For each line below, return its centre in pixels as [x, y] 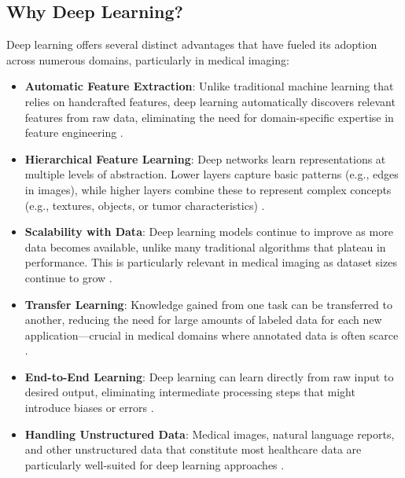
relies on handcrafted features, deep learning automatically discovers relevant [210, 101]
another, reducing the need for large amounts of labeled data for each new [203, 320]
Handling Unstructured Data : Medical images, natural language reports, [210, 434]
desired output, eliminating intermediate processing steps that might [190, 392]
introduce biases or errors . [89, 408]
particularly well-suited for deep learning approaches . [155, 464]
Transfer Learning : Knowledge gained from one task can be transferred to [209, 304]
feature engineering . [74, 132]
